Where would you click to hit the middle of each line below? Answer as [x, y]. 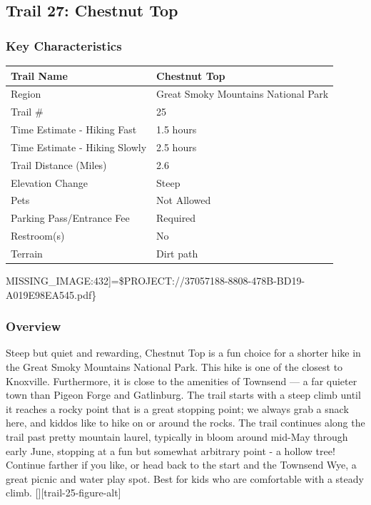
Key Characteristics [64, 45]
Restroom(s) [38, 236]
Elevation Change [49, 182]
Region [26, 94]
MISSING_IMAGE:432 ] [59, 281]
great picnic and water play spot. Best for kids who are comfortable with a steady [185, 478]
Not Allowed [184, 200]
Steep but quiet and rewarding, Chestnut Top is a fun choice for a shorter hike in [183, 353]
